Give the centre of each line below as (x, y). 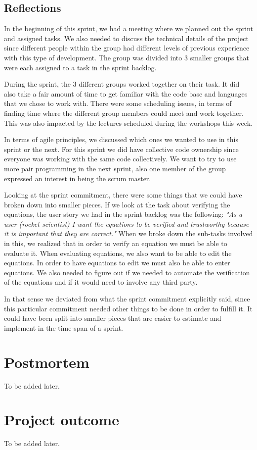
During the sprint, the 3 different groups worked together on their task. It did (122, 84)
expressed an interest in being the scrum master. (78, 178)
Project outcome (62, 420)
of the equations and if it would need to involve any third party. (101, 282)
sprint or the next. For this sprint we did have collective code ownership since (121, 149)
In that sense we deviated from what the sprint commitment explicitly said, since (127, 299)
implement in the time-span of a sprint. (64, 327)
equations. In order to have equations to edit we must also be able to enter (117, 263)
